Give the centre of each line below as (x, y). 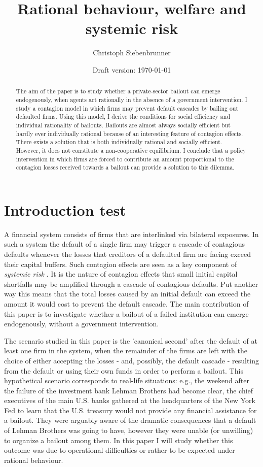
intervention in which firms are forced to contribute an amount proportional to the (125, 159)
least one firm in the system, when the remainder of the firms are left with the (126, 351)
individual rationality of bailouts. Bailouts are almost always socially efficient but (123, 125)
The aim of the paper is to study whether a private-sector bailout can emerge (118, 91)
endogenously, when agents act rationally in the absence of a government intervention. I (131, 99)
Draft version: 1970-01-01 (132, 69)
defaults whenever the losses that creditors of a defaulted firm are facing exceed (128, 254)
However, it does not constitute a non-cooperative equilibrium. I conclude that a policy (131, 150)
